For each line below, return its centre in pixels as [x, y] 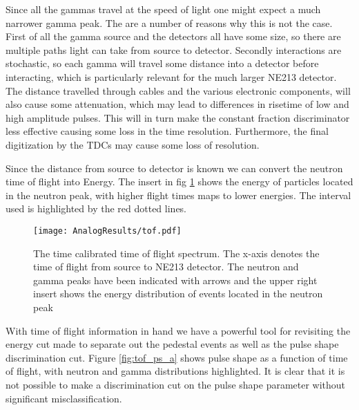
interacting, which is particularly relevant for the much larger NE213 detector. [171, 76]
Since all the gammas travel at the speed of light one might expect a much [163, 9]
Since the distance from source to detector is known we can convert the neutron [174, 168]
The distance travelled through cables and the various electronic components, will [178, 90]
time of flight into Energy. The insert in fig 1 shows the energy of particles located [179, 181]
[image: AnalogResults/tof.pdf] [107, 231]
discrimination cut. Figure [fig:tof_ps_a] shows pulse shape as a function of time [177, 357]
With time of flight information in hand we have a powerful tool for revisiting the [178, 330]
